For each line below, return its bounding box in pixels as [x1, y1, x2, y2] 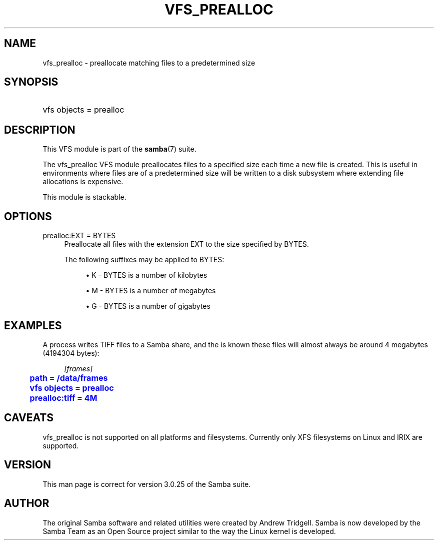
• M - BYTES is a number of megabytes [85, 286, 216, 295]
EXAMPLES [4, 319, 62, 332]
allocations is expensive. [42, 177, 123, 186]
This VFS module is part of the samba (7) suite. [42, 145, 196, 154]
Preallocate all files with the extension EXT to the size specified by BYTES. [64, 240, 309, 249]
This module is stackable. [42, 193, 126, 202]
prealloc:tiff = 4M [29, 392, 97, 403]
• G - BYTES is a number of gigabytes [85, 302, 210, 311]
